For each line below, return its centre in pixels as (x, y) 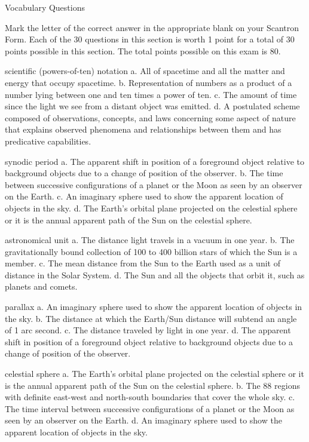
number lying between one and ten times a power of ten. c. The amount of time (151, 94)
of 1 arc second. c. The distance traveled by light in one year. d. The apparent (148, 330)
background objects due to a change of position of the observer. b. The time (144, 173)
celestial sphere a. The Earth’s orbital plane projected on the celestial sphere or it (154, 374)
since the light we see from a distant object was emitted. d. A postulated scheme (152, 106)
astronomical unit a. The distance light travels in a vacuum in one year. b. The (150, 240)
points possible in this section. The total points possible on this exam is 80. (143, 50)
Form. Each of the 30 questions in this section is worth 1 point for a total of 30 (150, 39)
